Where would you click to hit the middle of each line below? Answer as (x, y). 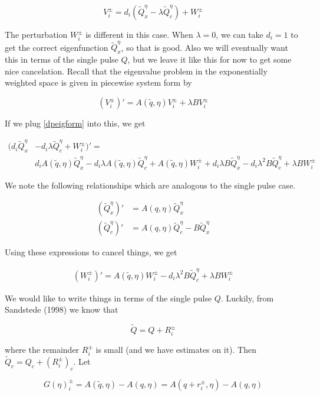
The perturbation (36, 34)
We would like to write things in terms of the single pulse (108, 298)
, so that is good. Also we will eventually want (204, 47)
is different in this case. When (139, 34)
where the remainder (42, 349)
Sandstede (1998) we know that (62, 309)
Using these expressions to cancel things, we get (91, 252)
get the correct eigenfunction (57, 47)
